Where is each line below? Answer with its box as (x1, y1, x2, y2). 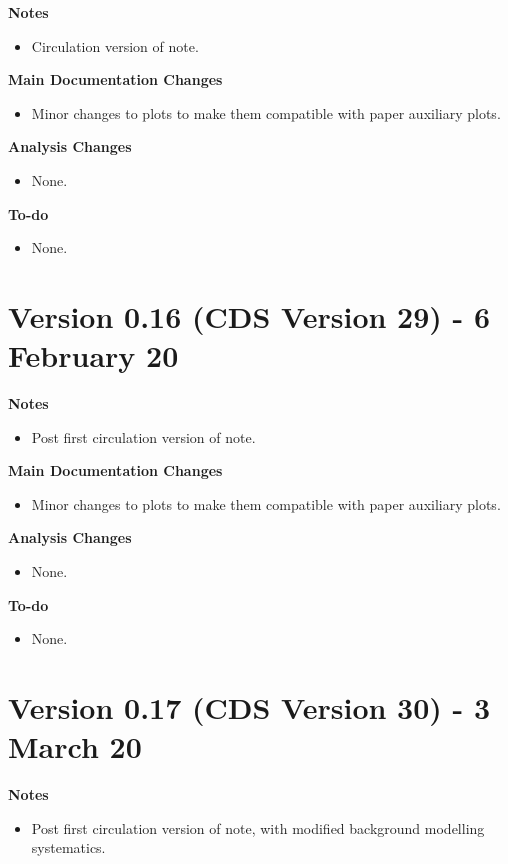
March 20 (8, 726, 142, 767)
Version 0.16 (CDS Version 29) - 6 (8, 295, 491, 336)
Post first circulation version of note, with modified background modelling (31, 817, 485, 838)
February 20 (8, 335, 179, 376)
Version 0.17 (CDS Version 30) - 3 (8, 687, 491, 727)
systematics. (31, 837, 106, 858)
